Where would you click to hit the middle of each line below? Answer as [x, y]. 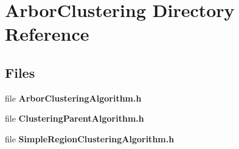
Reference [47, 34]
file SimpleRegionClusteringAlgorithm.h [90, 138]
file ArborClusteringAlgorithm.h [73, 98]
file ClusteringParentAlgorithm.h [74, 118]
